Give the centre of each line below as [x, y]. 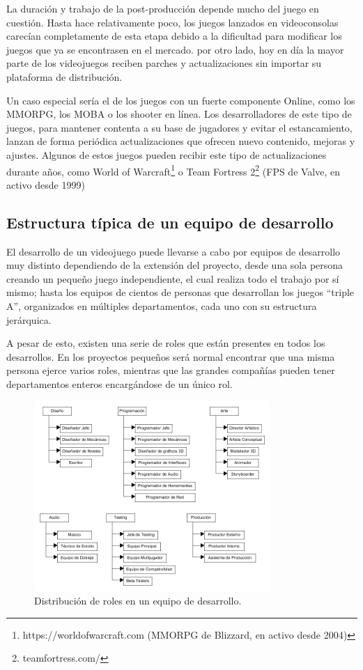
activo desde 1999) [46, 184]
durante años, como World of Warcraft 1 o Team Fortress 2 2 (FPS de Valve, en [173, 170]
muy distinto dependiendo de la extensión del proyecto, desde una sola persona [175, 265]
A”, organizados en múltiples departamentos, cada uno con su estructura [162, 305]
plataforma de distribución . [64, 76]
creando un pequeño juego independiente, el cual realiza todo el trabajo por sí [173, 278]
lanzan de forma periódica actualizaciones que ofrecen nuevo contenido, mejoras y [181, 141]
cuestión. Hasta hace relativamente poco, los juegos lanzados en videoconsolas [172, 22]
